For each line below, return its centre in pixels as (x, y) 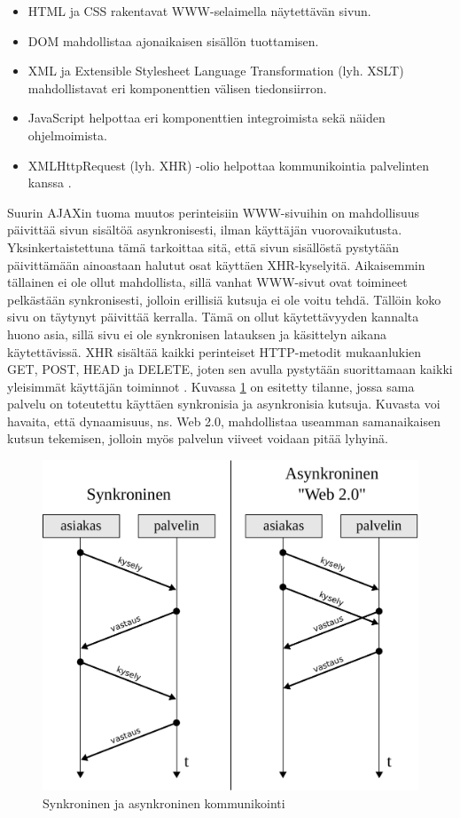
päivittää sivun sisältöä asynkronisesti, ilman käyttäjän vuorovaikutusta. (205, 230)
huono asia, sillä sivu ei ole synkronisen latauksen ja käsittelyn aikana (197, 334)
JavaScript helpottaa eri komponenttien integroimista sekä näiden (207, 118)
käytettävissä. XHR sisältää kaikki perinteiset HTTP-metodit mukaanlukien (214, 351)
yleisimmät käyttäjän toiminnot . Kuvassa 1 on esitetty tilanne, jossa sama (211, 386)
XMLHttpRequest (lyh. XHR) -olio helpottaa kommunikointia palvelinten (228, 165)
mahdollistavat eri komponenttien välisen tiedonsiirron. (177, 87)
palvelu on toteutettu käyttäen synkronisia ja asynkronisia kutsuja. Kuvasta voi (224, 404)
